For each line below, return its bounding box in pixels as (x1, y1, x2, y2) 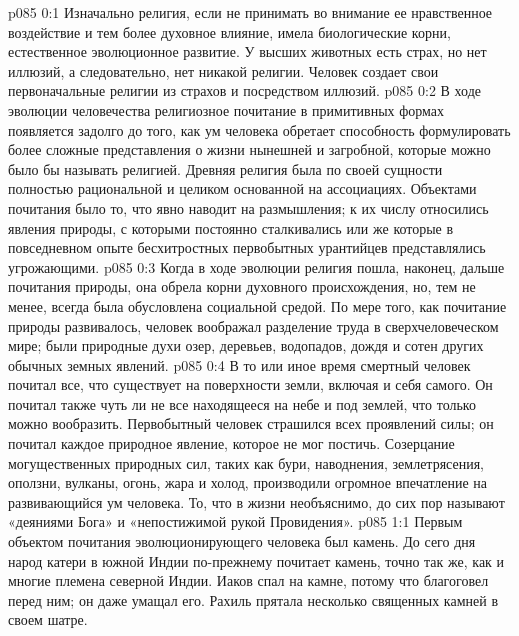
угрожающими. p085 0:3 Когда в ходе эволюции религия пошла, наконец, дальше (8, 256, 505, 277)
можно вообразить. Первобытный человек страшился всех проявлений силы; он (8, 413, 494, 434)
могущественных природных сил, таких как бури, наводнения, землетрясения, (8, 452, 485, 473)
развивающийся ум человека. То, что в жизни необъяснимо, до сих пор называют (8, 491, 505, 512)
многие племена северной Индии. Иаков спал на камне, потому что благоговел (8, 570, 489, 591)
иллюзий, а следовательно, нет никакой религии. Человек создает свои (8, 60, 439, 81)
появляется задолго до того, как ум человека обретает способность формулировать (8, 119, 511, 140)
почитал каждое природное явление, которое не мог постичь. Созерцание (8, 433, 455, 454)
